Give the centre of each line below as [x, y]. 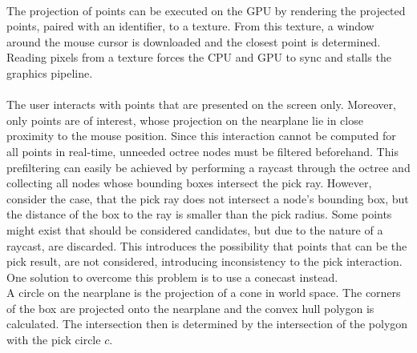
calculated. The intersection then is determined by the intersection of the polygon [207, 324]
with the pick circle [54, 340]
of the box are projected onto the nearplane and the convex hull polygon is [190, 308]
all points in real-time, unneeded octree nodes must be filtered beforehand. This [202, 151]
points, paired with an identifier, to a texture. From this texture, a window [190, 26]
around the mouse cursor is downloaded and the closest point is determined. [194, 41]
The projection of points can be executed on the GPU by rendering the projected [206, 10]
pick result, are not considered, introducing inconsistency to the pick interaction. [204, 261]
